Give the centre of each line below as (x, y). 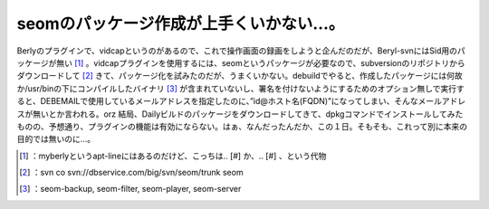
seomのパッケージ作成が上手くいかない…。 (181, 24)
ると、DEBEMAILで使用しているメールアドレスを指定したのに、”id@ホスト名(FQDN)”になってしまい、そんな (217, 101)
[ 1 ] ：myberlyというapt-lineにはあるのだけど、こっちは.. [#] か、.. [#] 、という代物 (173, 156)
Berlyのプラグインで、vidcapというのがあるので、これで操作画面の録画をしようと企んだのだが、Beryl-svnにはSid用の (237, 51)
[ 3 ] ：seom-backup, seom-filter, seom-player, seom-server (130, 189)
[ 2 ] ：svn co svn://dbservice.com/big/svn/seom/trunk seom (131, 173)
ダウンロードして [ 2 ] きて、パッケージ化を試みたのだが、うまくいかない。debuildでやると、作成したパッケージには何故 (240, 76)
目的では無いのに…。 (56, 139)
